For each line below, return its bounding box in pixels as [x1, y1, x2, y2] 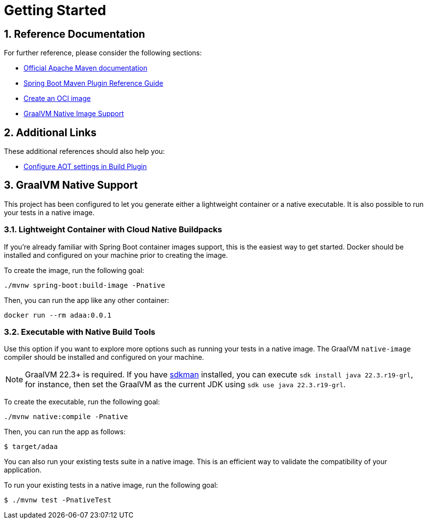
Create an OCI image [24, 94, 91, 103]
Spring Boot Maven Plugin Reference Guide [24, 79, 163, 88]
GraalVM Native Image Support [24, 109, 124, 118]
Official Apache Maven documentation [24, 64, 148, 73]
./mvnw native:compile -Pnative [4, 413, 128, 421]
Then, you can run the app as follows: [4, 427, 126, 436]
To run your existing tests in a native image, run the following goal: [4, 481, 218, 490]
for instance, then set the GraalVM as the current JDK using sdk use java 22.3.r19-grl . [25, 379, 346, 390]
